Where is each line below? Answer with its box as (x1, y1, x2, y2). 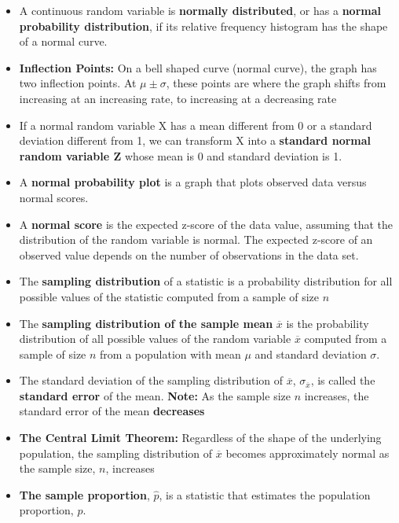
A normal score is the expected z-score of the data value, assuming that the (19, 215, 393, 232)
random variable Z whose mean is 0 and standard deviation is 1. (19, 147, 342, 164)
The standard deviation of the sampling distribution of (19, 372, 283, 389)
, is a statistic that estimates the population (159, 486, 371, 503)
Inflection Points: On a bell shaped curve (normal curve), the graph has (19, 59, 377, 76)
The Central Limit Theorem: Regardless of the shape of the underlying (19, 429, 382, 446)
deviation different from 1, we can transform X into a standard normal (19, 132, 372, 149)
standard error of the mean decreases (19, 403, 205, 419)
